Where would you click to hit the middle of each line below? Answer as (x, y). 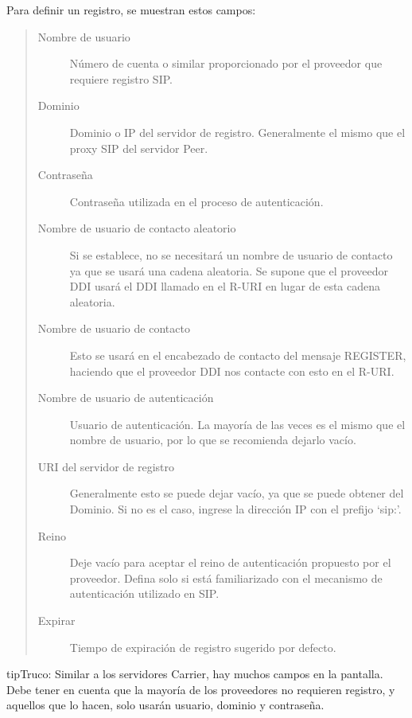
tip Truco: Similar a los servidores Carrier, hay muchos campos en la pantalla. (195, 674)
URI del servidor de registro (106, 466)
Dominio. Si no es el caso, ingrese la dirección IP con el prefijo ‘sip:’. (235, 509)
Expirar (56, 620)
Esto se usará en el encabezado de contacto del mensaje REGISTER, (238, 355)
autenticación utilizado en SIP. (144, 593)
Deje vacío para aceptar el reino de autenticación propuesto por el (230, 562)
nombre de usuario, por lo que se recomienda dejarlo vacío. (213, 440)
